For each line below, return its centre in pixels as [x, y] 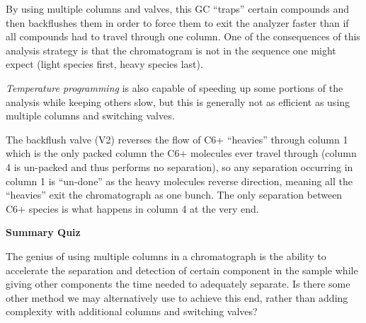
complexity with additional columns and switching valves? [132, 311]
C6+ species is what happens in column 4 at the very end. [132, 208]
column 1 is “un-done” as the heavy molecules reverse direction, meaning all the [179, 181]
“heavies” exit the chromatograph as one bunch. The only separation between [174, 195]
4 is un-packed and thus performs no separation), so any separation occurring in [179, 166]
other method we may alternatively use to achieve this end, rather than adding [177, 297]
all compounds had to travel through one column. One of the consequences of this [183, 36]
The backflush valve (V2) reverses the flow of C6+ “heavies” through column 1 [177, 139]
